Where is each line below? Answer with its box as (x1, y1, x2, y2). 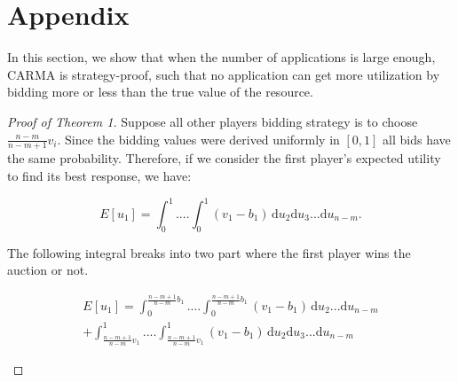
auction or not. (7, 261, 89, 279)
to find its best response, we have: (7, 166, 192, 184)
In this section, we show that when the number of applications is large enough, (7, 48, 436, 66)
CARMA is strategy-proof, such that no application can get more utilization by (7, 65, 440, 83)
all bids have (383, 129, 451, 148)
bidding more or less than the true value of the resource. (7, 82, 313, 101)
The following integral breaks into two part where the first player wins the (7, 243, 411, 261)
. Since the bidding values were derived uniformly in (57, 129, 340, 148)
